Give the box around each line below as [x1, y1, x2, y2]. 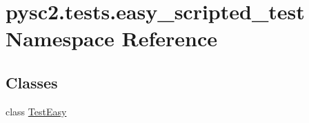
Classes [6, 71, 58, 93]
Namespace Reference [6, 24, 217, 53]
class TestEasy [6, 104, 67, 118]
